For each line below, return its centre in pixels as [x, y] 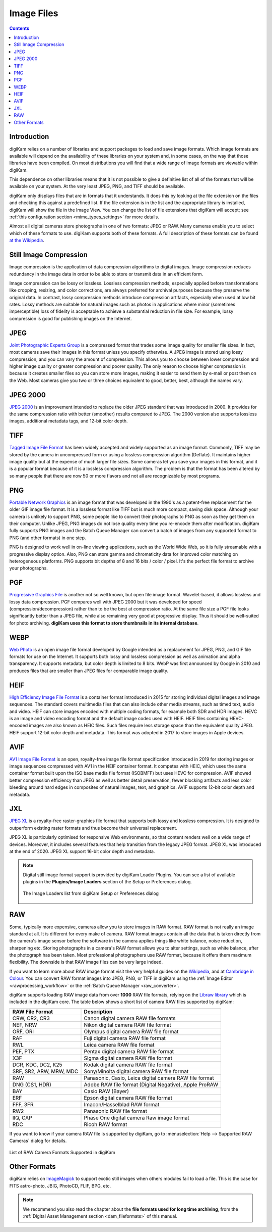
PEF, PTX [23, 1051]
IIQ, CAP [22, 1118]
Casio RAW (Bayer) [107, 1091]
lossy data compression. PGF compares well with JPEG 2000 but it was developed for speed [106, 602]
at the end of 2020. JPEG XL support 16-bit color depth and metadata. [82, 851]
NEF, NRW [25, 1025]
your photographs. [28, 568]
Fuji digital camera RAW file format [125, 1038]
